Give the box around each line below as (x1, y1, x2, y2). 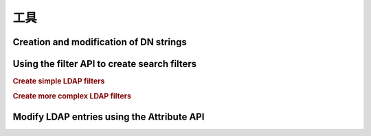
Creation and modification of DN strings (12, 36, 187, 48)
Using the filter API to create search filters (12, 58, 197, 70)
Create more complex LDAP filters (12, 92, 132, 101)
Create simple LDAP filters (12, 77, 105, 86)
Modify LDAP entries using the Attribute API (12, 111, 205, 122)
